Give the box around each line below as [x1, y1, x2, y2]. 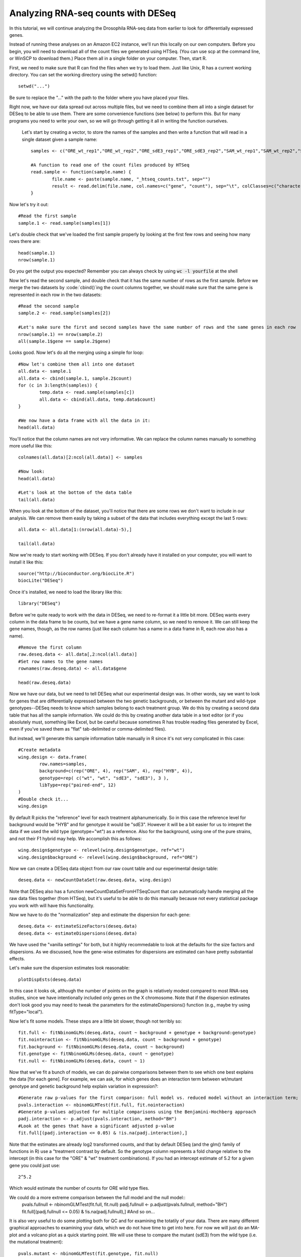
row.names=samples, [39, 761, 87, 767]
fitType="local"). [9, 1009, 44, 1015]
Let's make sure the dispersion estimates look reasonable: [9, 965, 130, 971]
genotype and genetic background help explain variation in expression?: [9, 1083, 159, 1089]
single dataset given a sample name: [22, 136, 98, 142]
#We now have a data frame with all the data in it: [18, 417, 150, 423]
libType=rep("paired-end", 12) [39, 782, 116, 788]
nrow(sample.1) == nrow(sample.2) [18, 331, 103, 337]
